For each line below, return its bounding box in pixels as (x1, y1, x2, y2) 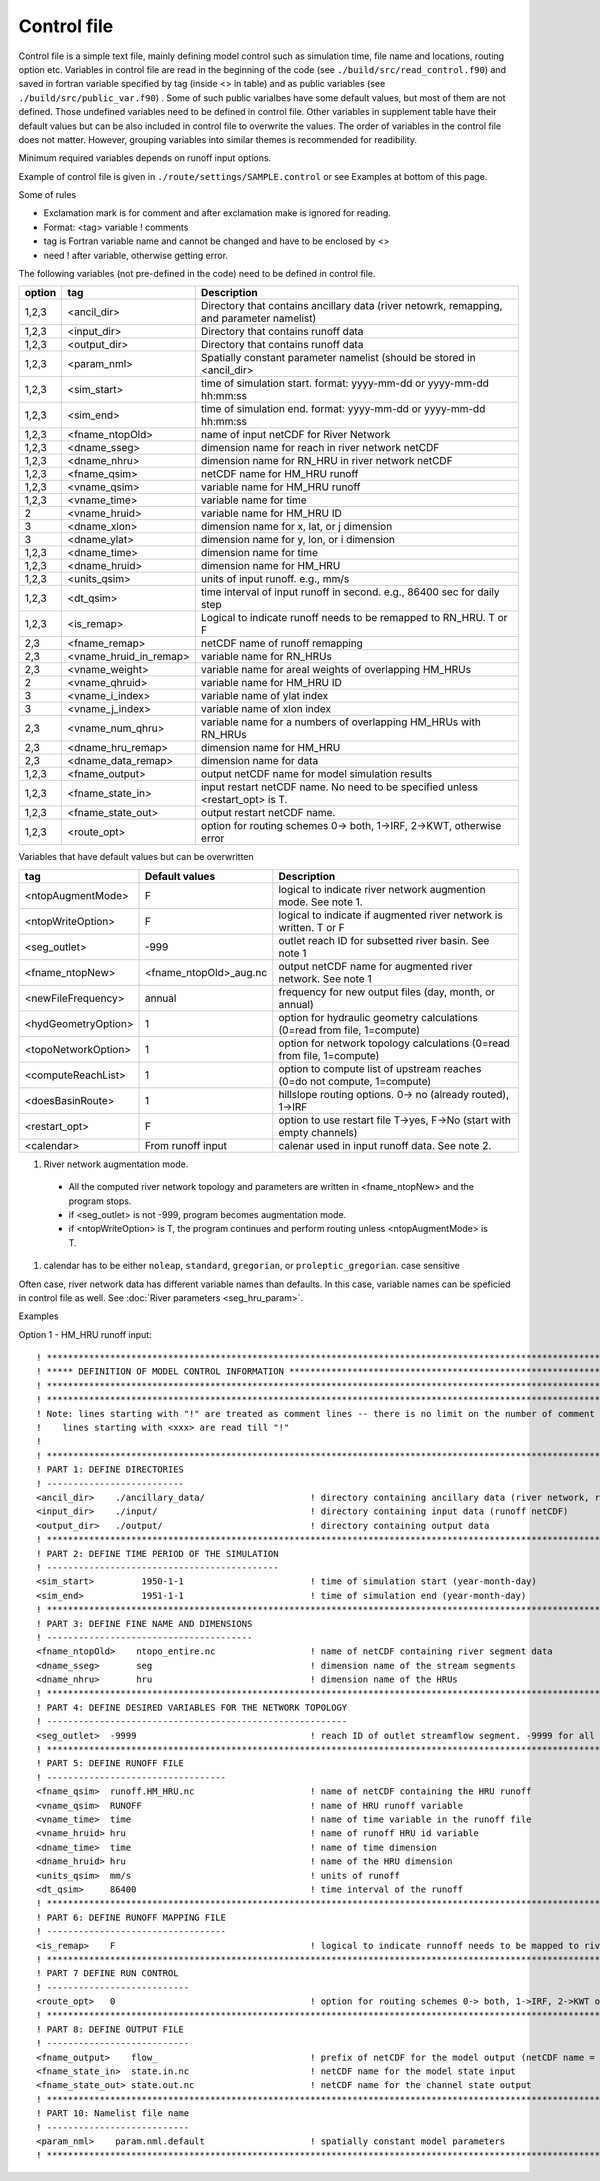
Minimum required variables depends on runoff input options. (18, 152, 272, 164)
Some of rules (18, 189, 77, 201)
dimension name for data (200, 754, 319, 768)
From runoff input (144, 1138, 227, 1152)
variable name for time (200, 493, 307, 507)
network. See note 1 (278, 971, 372, 985)
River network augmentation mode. (43, 1158, 189, 1170)
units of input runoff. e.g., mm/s (200, 572, 350, 586)
